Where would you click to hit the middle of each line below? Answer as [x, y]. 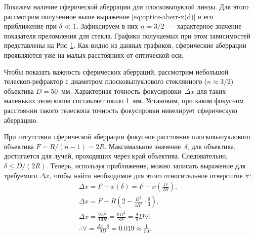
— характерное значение [205, 26]
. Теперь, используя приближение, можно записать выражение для [146, 165]
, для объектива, [212, 146]
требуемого [21, 175]
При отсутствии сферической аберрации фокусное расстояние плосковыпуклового [127, 137]
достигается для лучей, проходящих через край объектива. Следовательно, [116, 156]
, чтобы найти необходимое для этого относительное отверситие [146, 175]
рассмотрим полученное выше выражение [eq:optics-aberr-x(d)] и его [109, 16]
